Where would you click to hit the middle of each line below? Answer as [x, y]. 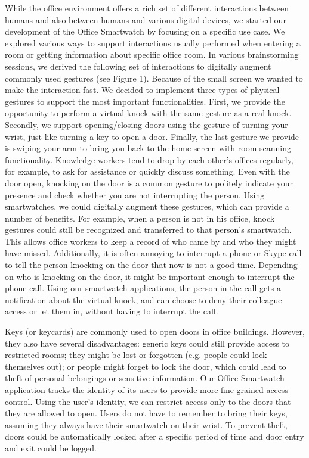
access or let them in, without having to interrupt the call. [112, 311]
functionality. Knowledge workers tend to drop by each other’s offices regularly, [149, 159]
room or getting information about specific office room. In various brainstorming [152, 54]
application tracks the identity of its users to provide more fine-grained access [147, 390]
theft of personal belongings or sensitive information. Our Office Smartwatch [145, 378]
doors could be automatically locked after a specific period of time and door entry [154, 436]
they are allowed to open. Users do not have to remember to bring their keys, [146, 413]
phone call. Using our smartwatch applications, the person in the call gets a [143, 288]
